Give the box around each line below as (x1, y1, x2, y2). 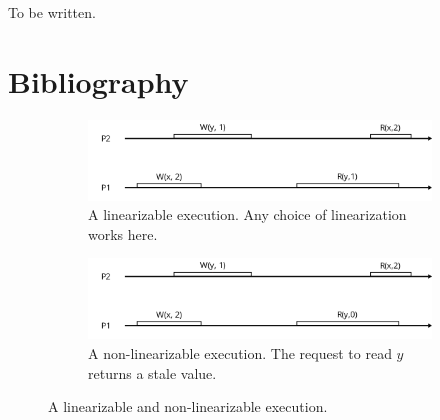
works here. (88, 223, 158, 244)
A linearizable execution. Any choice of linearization (88, 204, 407, 225)
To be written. (8, 2, 96, 22)
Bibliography (8, 60, 189, 101)
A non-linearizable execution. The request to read (88, 343, 392, 363)
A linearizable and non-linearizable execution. (48, 396, 328, 417)
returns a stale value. (88, 362, 217, 383)
